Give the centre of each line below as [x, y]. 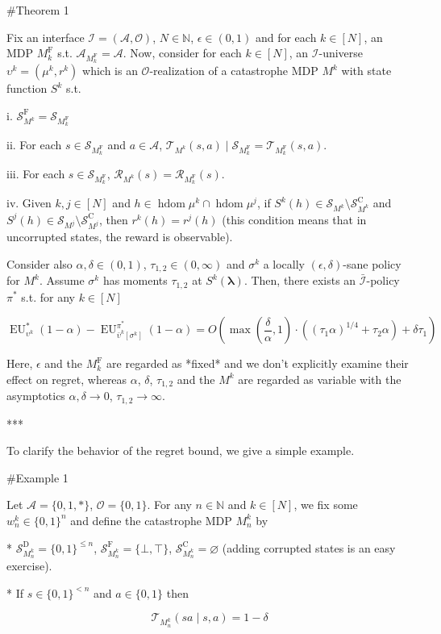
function [27, 88]
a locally [284, 263]
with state [366, 71]
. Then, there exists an [300, 280]
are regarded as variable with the [320, 379]
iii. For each [36, 174]
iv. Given [29, 203]
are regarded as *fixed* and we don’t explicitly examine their [258, 363]
